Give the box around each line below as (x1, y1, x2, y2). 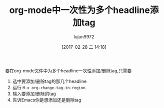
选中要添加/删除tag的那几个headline (12, 78, 87, 84)
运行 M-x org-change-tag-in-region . (12, 84, 87, 90)
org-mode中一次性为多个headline (9, 4, 150, 16)
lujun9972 (73, 33, 94, 40)
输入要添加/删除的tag (12, 91, 56, 97)
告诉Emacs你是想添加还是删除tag (12, 97, 81, 103)
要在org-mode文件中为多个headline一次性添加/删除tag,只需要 (5, 68, 132, 74)
